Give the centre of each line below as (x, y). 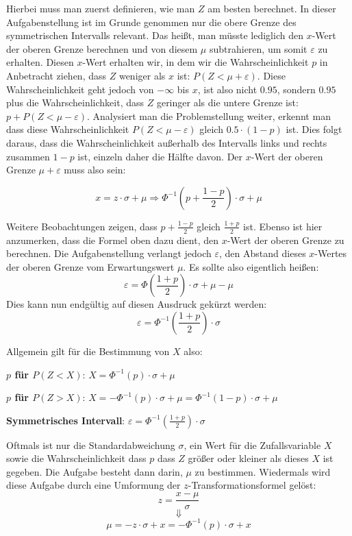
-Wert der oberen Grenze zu (286, 240)
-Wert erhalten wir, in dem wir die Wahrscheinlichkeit (196, 62)
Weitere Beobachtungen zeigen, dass (82, 226)
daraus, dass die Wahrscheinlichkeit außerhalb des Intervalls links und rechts (167, 142)
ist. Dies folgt (314, 129)
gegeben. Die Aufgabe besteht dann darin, (95, 471)
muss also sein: (95, 170)
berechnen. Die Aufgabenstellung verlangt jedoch (109, 253)
